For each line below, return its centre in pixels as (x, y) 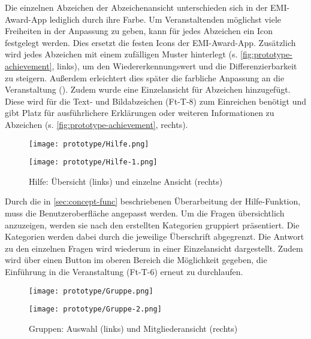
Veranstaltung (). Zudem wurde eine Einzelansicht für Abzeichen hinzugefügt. (148, 89)
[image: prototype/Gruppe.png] (91, 291)
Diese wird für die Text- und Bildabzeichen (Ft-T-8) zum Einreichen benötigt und (156, 101)
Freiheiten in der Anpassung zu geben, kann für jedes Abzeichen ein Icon (139, 31)
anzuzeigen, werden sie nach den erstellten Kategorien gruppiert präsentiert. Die (152, 225)
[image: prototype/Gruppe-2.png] (95, 309)
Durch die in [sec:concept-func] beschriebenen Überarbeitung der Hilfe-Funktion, (153, 201)
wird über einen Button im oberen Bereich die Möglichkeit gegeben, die (136, 260)
